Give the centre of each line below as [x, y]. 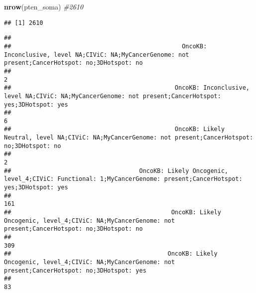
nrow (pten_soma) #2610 [44, 6]
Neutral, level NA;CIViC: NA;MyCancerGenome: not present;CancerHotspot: [129, 138]
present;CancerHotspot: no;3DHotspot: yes [75, 270]
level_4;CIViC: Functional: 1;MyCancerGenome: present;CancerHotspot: [123, 179]
